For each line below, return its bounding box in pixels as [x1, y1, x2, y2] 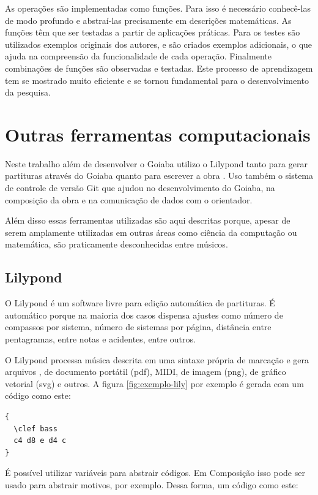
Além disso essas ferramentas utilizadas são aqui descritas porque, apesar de [5, 214, 290, 227]
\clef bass [13, 424, 57, 433]
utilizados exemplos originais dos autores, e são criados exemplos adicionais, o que [5, 37, 312, 50]
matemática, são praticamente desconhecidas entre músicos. [5, 238, 228, 251]
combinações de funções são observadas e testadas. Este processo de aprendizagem [5, 61, 313, 74]
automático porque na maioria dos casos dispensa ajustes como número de [5, 308, 283, 321]
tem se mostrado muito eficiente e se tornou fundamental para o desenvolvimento [5, 74, 309, 86]
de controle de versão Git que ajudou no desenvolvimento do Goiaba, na [5, 181, 275, 194]
